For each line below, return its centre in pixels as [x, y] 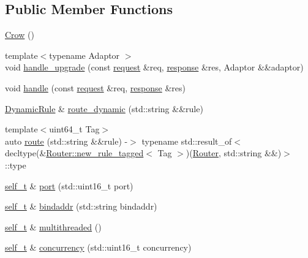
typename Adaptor [85, 55]
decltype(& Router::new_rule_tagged [74, 153]
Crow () [20, 35]
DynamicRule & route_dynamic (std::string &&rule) [104, 108]
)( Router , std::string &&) [234, 153]
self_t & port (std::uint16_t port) [69, 185]
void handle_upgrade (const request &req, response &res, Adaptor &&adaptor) [154, 67]
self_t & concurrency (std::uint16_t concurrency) [98, 247]
